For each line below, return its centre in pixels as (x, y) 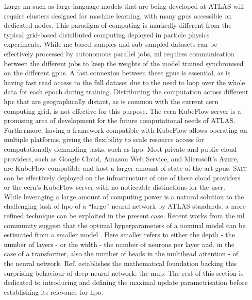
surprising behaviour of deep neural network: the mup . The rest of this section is (124, 273)
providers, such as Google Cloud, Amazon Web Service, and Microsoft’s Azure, (121, 158)
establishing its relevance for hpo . (54, 291)
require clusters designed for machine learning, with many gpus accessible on (118, 15)
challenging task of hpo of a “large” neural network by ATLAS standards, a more (125, 206)
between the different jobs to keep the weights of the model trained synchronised (124, 63)
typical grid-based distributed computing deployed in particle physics (107, 34)
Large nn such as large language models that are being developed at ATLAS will (124, 6)
